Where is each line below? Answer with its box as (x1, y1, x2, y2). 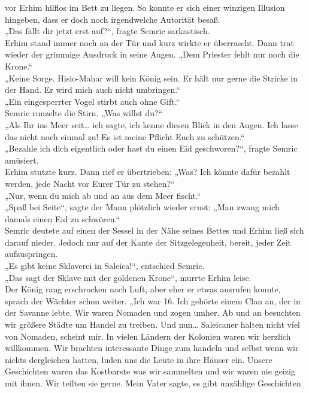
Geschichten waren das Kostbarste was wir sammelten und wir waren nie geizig (5, 365, 295, 377)
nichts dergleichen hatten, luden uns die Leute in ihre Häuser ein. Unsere (5, 353, 272, 365)
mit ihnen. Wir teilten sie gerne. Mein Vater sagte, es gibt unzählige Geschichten (5, 377, 301, 389)
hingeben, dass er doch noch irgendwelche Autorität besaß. (5, 13, 220, 25)
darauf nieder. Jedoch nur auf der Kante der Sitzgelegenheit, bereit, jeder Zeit (5, 235, 292, 248)
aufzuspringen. (5, 247, 58, 260)
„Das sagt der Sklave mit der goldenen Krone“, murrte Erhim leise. (5, 271, 252, 283)
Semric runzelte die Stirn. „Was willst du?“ (5, 107, 163, 119)
